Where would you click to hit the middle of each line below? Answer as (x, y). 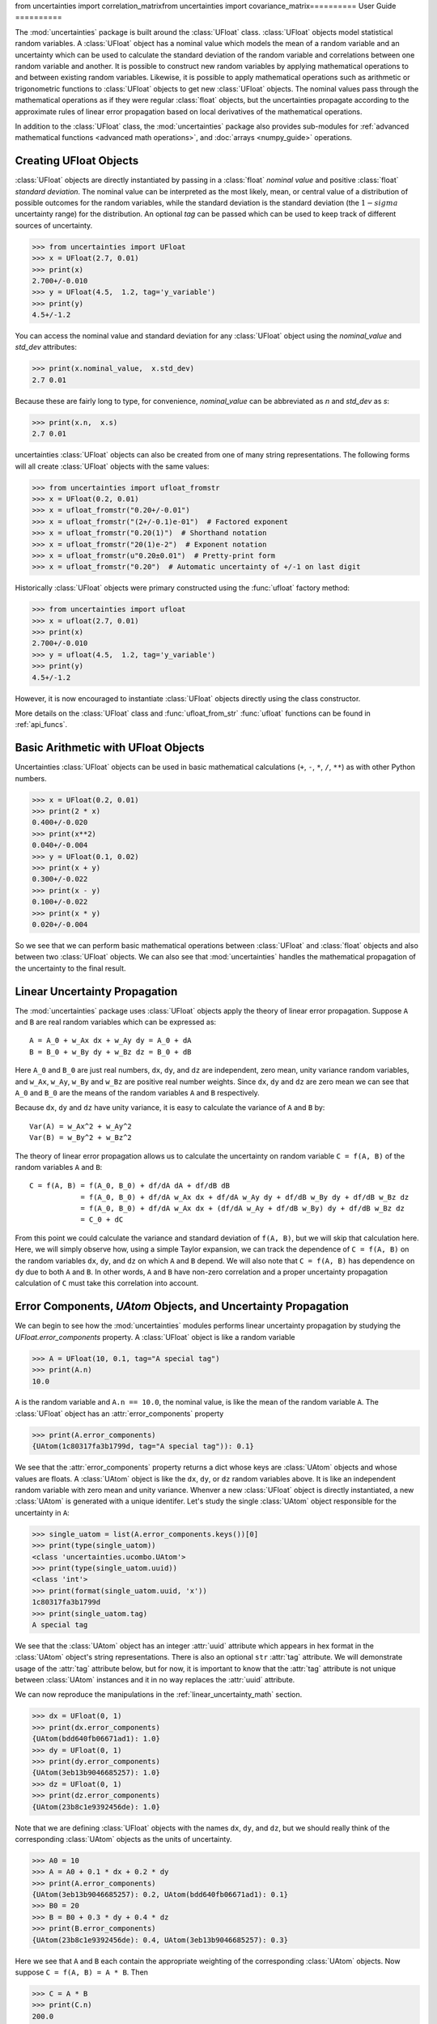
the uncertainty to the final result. (70, 968)
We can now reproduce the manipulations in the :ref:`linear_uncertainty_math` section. (159, 1694)
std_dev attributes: (46, 347)
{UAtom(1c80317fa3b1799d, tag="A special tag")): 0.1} (143, 1446)
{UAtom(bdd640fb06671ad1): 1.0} (96, 1739)
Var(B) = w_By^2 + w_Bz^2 (81, 1138)
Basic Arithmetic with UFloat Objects (110, 748)
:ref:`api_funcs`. (41, 725)
